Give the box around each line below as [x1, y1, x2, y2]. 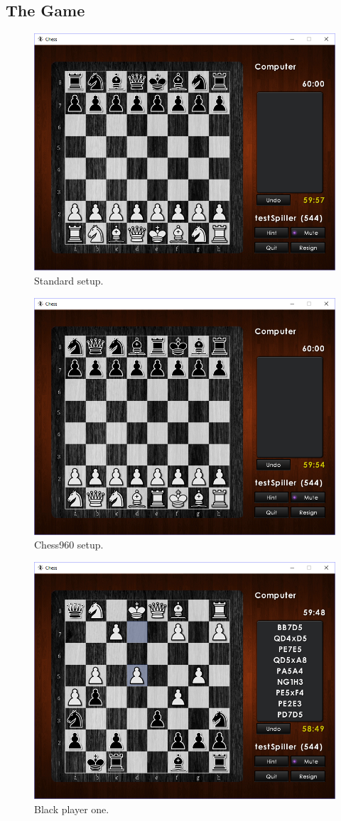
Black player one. [34, 801, 109, 816]
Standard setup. [34, 272, 104, 287]
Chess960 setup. [34, 537, 104, 552]
